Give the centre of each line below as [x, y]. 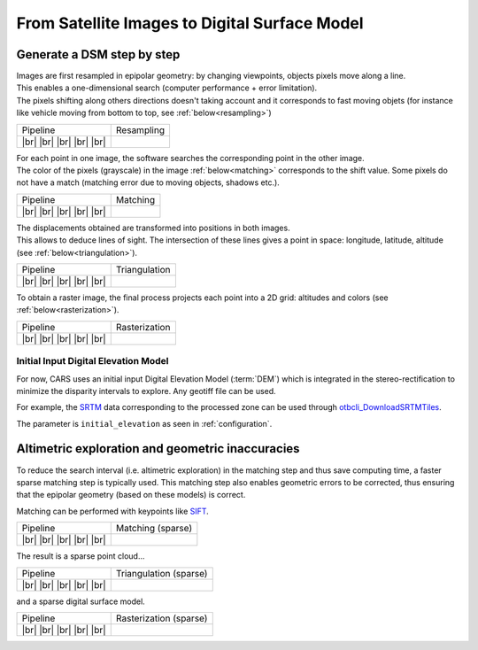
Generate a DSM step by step [98, 54]
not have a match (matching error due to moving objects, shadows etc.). [148, 182]
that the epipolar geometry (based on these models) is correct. [131, 495]
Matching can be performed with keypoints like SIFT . [113, 511]
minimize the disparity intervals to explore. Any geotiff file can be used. [146, 391]
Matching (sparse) [154, 529]
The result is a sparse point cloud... [81, 556]
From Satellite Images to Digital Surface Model [190, 23]
